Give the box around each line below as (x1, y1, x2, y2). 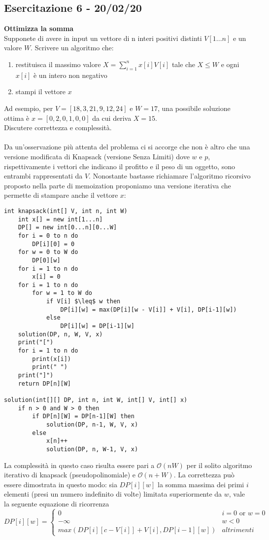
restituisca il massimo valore (15, 59, 101, 69)
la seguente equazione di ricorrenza (4, 498, 109, 508)
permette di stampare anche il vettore (4, 190, 118, 200)
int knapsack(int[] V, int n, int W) (4, 207, 128, 215)
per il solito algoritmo (186, 460, 252, 470)
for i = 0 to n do (18, 232, 78, 239)
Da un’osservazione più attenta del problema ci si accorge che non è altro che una (4, 142, 250, 152)
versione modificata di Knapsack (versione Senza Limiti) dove (4, 151, 190, 161)
